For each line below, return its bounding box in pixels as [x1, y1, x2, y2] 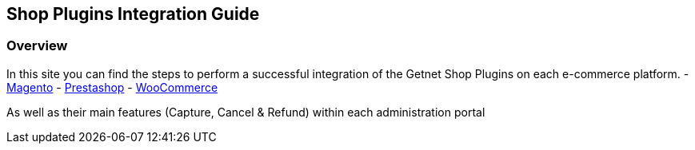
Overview [6, 37, 68, 54]
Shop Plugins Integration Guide [6, 4, 260, 24]
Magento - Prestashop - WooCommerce [6, 80, 218, 94]
